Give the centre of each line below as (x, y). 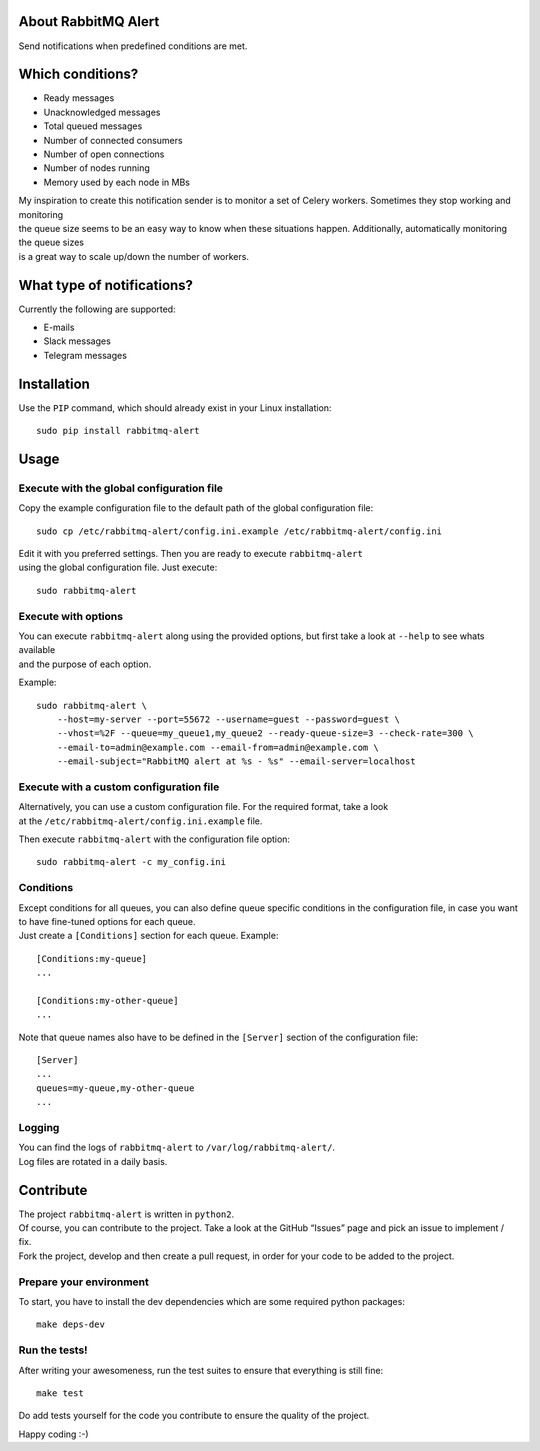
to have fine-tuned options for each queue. (107, 921)
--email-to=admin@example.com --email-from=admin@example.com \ (217, 747)
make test (60, 1393)
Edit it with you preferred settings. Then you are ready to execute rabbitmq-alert (191, 554)
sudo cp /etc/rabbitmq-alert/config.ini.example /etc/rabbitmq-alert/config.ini (239, 531)
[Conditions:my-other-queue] (107, 1000)
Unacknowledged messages (102, 112)
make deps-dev (70, 1324)
